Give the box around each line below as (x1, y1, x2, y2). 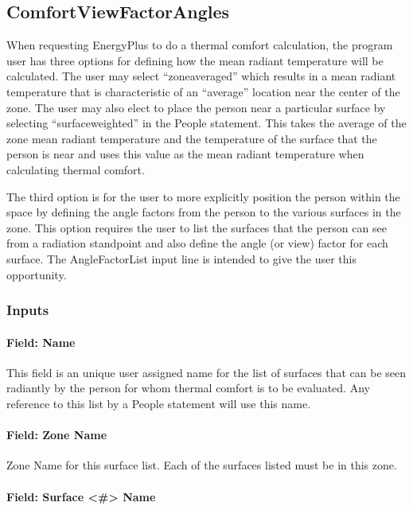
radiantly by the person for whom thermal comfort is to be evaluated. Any (6, 380, 370, 396)
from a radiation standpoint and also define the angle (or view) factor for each (6, 235, 388, 251)
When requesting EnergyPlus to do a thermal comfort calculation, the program (6, 37, 393, 53)
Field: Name (6, 333, 76, 350)
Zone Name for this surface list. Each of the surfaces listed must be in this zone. (6, 457, 397, 473)
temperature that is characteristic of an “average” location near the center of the (6, 83, 400, 99)
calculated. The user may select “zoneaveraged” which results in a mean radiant (6, 68, 396, 84)
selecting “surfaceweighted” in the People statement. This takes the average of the (6, 115, 407, 131)
